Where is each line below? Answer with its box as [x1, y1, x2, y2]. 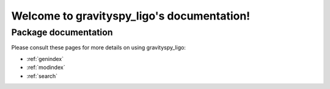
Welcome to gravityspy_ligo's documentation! [11, 9, 251, 23]
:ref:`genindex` [26, 55, 64, 62]
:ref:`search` [26, 72, 58, 79]
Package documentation [11, 27, 113, 38]
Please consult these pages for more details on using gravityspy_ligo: [11, 44, 186, 51]
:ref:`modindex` [26, 64, 65, 71]
